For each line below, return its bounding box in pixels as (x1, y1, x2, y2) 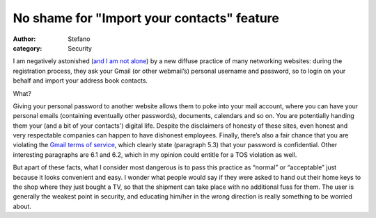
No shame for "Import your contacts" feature (13, 10, 280, 26)
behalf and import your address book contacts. (13, 76, 148, 85)
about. (13, 202, 31, 210)
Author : (13, 35, 36, 43)
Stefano (68, 35, 91, 43)
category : (13, 44, 42, 52)
